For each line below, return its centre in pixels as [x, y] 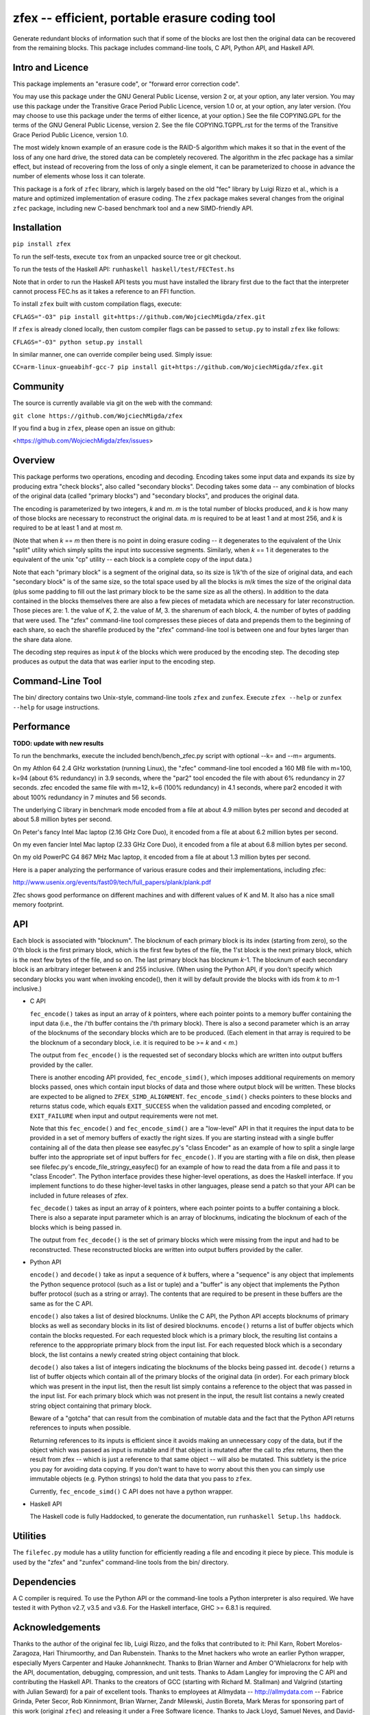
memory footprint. [38, 905]
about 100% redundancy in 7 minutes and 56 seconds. [90, 797]
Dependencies [45, 1582]
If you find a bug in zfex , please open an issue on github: [94, 428]
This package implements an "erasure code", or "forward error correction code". [126, 84]
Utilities [29, 1536]
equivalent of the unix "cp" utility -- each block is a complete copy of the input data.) [133, 560]
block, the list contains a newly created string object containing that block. [135, 1354]
